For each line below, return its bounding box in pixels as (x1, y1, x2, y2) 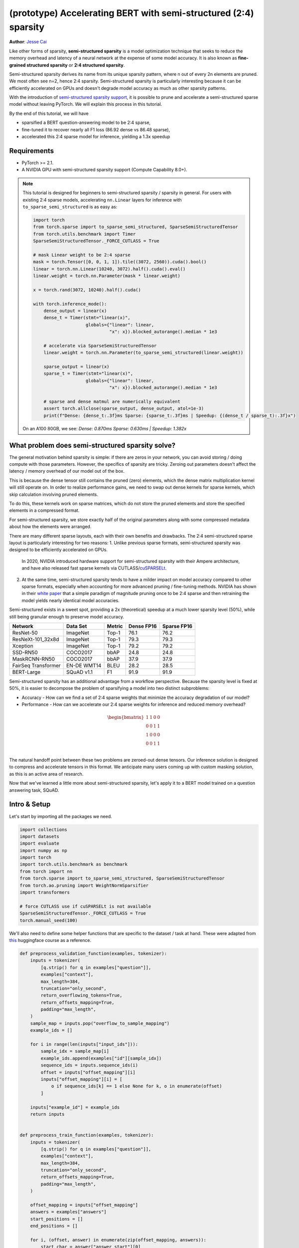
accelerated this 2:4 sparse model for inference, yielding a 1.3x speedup (21, 134, 170, 140)
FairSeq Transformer (12, 662, 61, 669)
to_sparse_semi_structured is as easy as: (22, 204, 118, 210)
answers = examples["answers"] (30, 1209, 107, 1215)
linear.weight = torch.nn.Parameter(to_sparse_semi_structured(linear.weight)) (43, 350, 244, 355)
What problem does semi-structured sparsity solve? (9, 441, 175, 449)
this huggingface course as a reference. (9, 937, 92, 943)
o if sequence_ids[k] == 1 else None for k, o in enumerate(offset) (51, 1083, 222, 1089)
